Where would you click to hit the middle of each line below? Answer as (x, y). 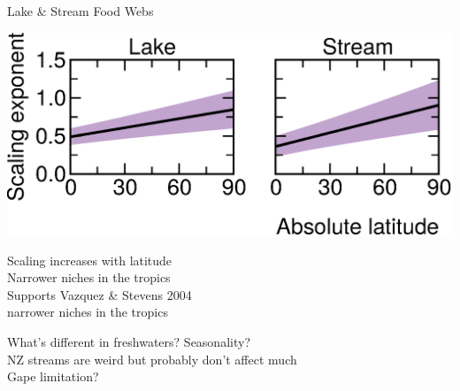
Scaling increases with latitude (90, 260)
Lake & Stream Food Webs (80, 11)
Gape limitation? (53, 376)
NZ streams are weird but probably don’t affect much (152, 359)
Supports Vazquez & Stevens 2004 (100, 294)
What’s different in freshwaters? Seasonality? (129, 341)
